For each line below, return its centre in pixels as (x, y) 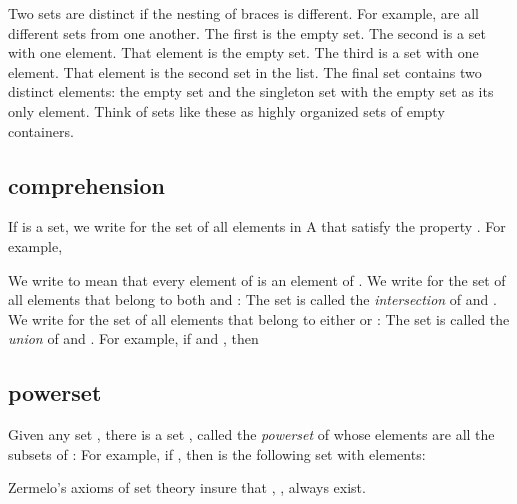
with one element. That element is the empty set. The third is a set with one (243, 52)
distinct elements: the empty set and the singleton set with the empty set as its (251, 91)
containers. (41, 130)
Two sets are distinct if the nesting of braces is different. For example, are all (243, 13)
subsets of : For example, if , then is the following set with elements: (217, 453)
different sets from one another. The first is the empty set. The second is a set (247, 32)
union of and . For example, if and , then (133, 338)
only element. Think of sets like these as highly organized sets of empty (226, 110)
